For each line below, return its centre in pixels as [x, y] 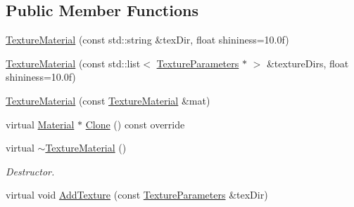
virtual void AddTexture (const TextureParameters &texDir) [137, 195]
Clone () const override [135, 124]
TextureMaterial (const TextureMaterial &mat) [108, 100]
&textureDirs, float [308, 63]
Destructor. [30, 171]
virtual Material [40, 124]
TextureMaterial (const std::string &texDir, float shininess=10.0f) [147, 40]
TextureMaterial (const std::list [73, 63]
